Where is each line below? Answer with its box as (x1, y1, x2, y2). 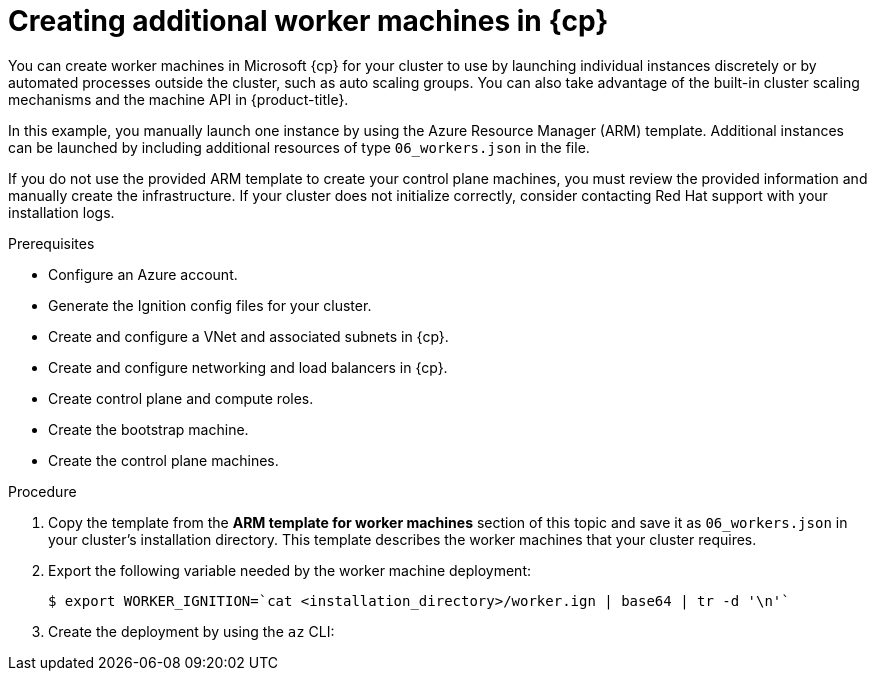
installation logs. (8, 203, 115, 221)
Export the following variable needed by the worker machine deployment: (48, 561, 531, 579)
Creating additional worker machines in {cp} (8, 4, 609, 38)
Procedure (8, 482, 77, 500)
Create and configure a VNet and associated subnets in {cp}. (48, 327, 449, 345)
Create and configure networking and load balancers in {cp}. (48, 358, 448, 376)
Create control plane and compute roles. (48, 389, 314, 407)
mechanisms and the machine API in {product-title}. (8, 90, 349, 108)
